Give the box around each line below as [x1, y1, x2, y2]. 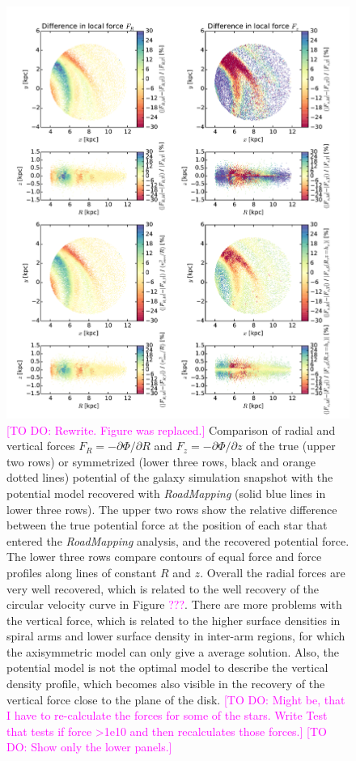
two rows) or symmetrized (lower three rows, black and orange [6, 453, 316, 470]
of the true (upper [246, 437, 336, 454]
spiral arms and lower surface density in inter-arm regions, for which [6, 627, 345, 644]
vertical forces [6, 437, 75, 454]
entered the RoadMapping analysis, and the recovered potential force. [6, 532, 350, 549]
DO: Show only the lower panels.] [6, 738, 172, 755]
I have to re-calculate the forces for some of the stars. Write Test [6, 707, 328, 724]
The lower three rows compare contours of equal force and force [6, 548, 322, 565]
